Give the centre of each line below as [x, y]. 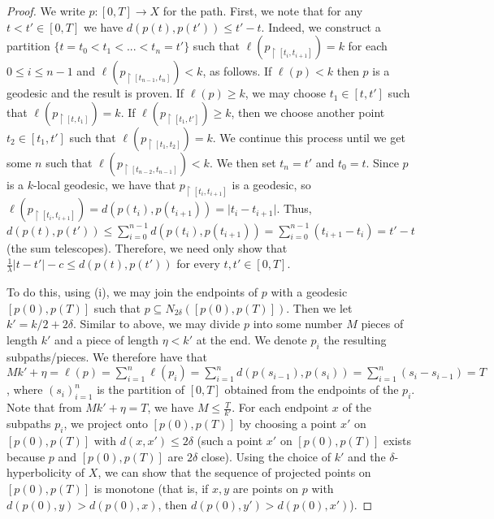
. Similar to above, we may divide [156, 324]
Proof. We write [46, 11]
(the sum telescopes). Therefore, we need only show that [147, 247]
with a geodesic [309, 292]
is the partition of [141, 389]
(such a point [230, 441]
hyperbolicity [39, 472]
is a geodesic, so [271, 184]
